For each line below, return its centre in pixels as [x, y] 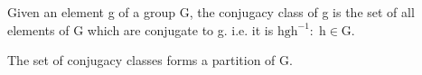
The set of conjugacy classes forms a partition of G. [150, 60]
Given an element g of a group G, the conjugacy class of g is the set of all [211, 12]
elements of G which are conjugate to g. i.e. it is [141, 29]
